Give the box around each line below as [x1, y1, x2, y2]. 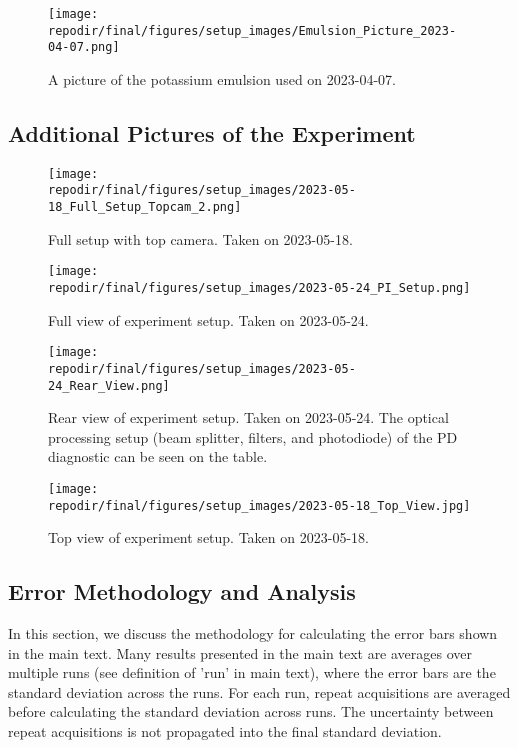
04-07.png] [48, 40, 120, 55]
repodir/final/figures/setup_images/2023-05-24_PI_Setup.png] [48, 280, 471, 295]
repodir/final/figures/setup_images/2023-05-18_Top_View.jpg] [48, 498, 471, 513]
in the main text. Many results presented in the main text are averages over [8, 642, 473, 663]
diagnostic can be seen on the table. [48, 446, 268, 467]
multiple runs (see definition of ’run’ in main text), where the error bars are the [8, 662, 496, 683]
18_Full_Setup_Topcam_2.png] [48, 200, 242, 215]
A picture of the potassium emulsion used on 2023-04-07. [48, 68, 396, 89]
